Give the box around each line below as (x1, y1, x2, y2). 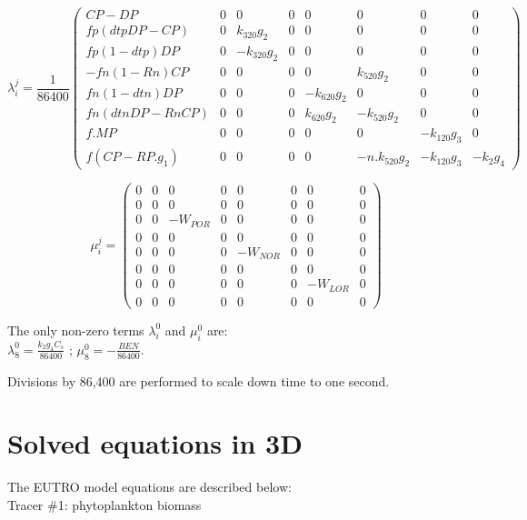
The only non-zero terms (7, 320, 144, 339)
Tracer (7, 495, 44, 514)
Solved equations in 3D (7, 425, 303, 462)
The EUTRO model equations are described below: (7, 477, 292, 496)
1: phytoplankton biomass (57, 495, 202, 514)
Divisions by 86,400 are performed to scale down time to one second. (7, 371, 390, 390)
